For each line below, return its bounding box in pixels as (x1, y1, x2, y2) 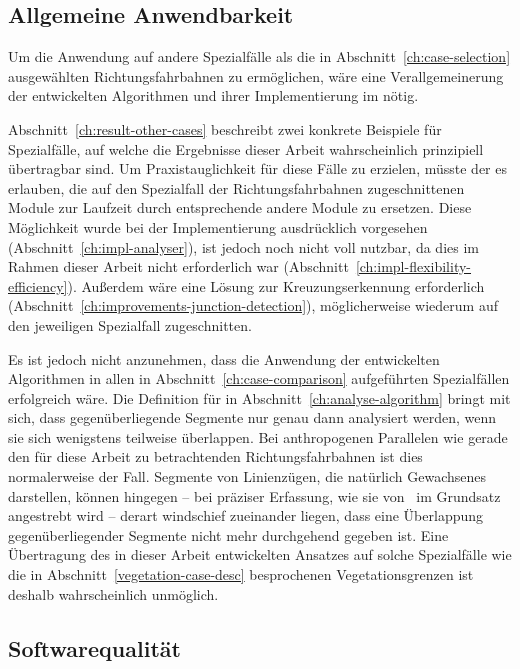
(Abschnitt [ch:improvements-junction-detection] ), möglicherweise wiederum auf (8, 295, 498, 316)
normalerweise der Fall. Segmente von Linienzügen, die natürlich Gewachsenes (8, 466, 487, 487)
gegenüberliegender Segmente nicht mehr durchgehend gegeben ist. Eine (8, 524, 449, 545)
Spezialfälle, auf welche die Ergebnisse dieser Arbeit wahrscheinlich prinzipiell (8, 138, 484, 159)
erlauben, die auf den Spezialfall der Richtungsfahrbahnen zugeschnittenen (8, 177, 465, 198)
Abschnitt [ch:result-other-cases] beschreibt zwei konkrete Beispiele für (8, 118, 442, 139)
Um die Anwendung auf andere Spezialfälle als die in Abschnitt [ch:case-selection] (8, 46, 511, 67)
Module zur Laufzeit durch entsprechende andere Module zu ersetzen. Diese (8, 197, 472, 218)
